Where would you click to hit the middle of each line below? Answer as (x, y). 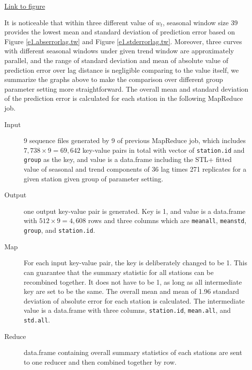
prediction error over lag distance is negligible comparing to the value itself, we (122, 70)
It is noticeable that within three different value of (79, 22)
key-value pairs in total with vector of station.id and (164, 150)
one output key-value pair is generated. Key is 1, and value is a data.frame (135, 211)
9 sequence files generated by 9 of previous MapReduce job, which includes (135, 140)
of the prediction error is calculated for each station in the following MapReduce (124, 98)
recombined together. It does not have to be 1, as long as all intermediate (133, 282)
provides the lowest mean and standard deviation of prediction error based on (120, 32)
